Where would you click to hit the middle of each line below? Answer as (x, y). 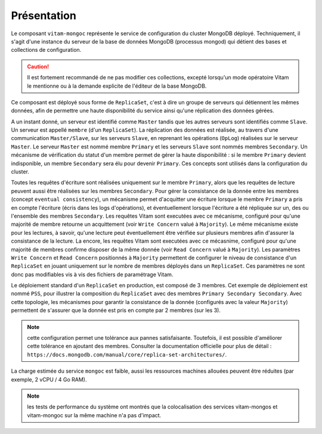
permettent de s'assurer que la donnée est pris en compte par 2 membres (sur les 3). (116, 311)
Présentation (44, 15)
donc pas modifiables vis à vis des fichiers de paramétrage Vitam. (92, 274)
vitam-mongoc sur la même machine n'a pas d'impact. (94, 415)
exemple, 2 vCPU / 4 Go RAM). (49, 379)
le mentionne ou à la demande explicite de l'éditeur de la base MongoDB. (117, 86)
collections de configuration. (46, 50)
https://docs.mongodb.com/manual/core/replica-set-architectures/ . (127, 354)
